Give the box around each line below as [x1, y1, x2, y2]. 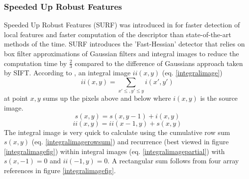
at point [4, 93, 28, 103]
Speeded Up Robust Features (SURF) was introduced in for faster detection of [4, 20, 240, 30]
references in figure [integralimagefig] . [4, 165, 116, 175]
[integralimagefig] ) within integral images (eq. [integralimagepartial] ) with [4, 146, 225, 156]
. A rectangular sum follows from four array [107, 156, 239, 166]
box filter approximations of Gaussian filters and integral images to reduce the [4, 48, 239, 58]
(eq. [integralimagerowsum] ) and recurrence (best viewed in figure [31, 136, 229, 147]
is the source [200, 93, 238, 103]
